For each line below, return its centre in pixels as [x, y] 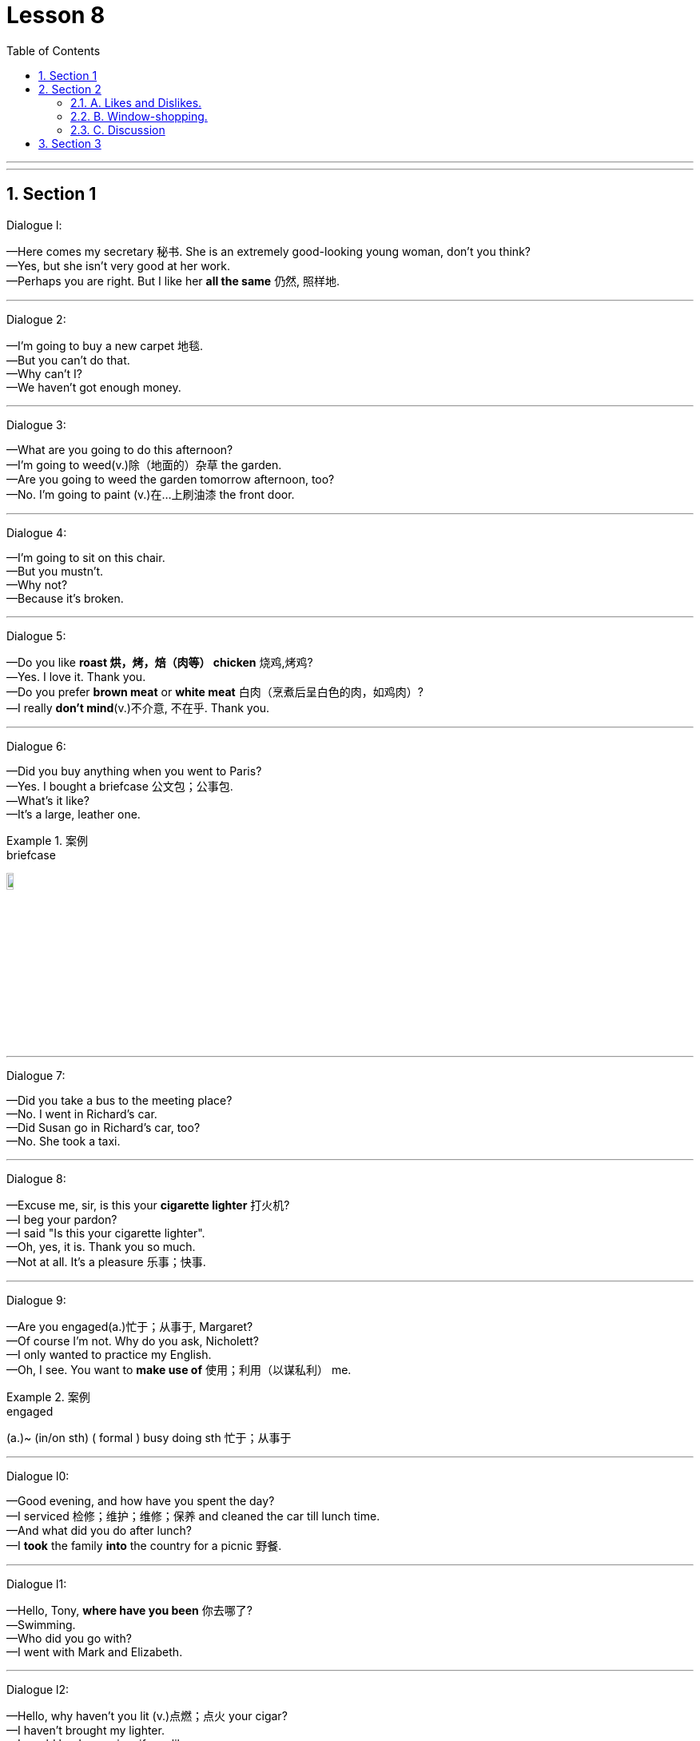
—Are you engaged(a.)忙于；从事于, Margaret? [130, 1326]
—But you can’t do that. [68, 360]
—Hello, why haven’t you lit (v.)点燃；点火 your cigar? [147, 1715]
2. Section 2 [70, 89]
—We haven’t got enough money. [94, 387]
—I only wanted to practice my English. [109, 1354]
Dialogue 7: [36, 1075]
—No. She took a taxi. [64, 1141]
